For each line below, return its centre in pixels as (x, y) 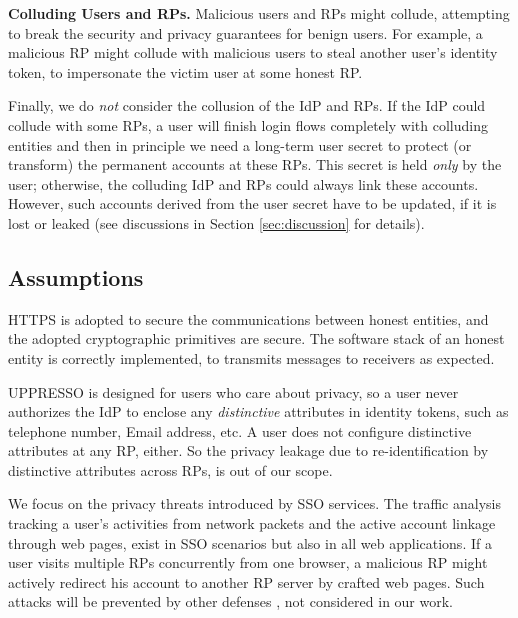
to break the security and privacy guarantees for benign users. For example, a (245, 32)
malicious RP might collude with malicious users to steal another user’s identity (253, 52)
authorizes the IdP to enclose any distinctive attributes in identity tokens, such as (258, 411)
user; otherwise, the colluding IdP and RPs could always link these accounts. (243, 183)
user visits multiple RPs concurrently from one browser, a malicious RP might (248, 562)
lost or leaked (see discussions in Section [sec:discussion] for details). (216, 222)
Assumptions (76, 276)
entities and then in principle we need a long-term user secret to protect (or (240, 144)
